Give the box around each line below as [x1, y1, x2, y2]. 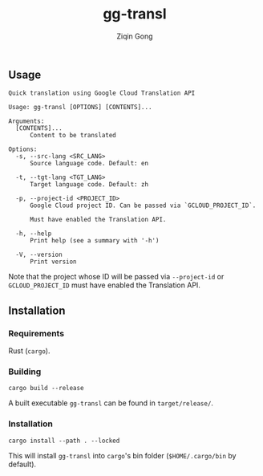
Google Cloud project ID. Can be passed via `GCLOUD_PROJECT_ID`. [29, 201, 257, 210]
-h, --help [15, 230, 52, 238]
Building [8, 366, 42, 377]
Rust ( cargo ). [8, 346, 51, 356]
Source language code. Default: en [29, 160, 149, 168]
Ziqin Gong [115, 31, 154, 41]
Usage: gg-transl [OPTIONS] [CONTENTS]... [8, 104, 152, 112]
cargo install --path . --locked [8, 437, 120, 445]
